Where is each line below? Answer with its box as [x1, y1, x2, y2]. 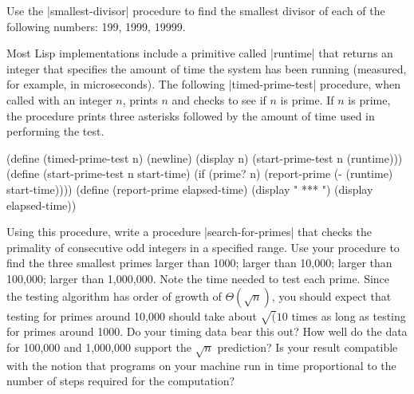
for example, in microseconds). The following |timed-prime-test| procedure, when [6, 76, 400, 93]
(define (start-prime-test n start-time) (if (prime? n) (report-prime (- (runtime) [6, 165, 393, 182]
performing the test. [6, 123, 104, 140]
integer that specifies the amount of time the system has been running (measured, [6, 60, 407, 77]
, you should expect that [271, 287, 392, 304]
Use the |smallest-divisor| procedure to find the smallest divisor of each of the [6, 2, 385, 18]
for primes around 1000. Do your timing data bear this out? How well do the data [6, 323, 408, 340]
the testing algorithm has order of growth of [6, 287, 222, 304]
